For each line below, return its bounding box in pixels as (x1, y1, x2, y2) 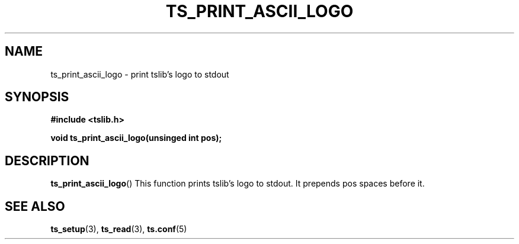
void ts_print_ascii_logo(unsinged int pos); (50, 133, 222, 143)
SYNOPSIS (5, 89, 69, 105)
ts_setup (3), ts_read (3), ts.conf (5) (50, 224, 187, 235)
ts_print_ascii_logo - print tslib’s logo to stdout (50, 69, 229, 79)
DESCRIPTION (5, 153, 89, 168)
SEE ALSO (5, 198, 65, 214)
